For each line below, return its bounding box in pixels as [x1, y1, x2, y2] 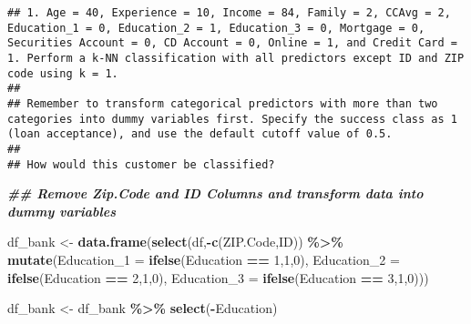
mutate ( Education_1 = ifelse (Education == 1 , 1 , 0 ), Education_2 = [7, 250, 400, 268]
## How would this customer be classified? [7, 157, 275, 171]
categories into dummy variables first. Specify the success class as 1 [7, 112, 457, 126]
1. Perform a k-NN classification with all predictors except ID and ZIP [7, 51, 465, 65]
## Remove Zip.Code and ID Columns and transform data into [7, 184, 424, 203]
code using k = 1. [7, 66, 118, 80]
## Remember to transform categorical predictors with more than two [7, 96, 438, 110]
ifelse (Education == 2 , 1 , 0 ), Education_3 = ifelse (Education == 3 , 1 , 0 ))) [7, 268, 429, 287]
